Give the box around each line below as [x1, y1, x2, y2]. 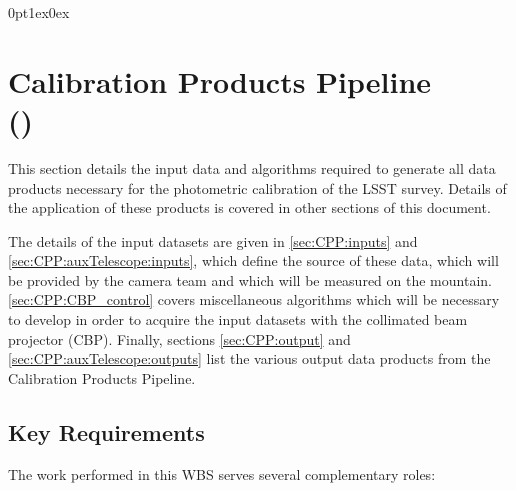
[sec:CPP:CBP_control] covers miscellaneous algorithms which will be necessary [8, 289, 500, 310]
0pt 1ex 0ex [8, 2, 70, 22]
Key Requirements [8, 416, 205, 447]
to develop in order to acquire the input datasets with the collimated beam [8, 309, 468, 330]
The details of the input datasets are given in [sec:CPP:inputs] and [8, 230, 418, 251]
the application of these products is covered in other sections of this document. [8, 197, 491, 218]
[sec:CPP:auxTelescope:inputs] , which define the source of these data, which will [8, 250, 499, 271]
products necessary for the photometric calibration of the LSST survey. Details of [8, 177, 507, 198]
